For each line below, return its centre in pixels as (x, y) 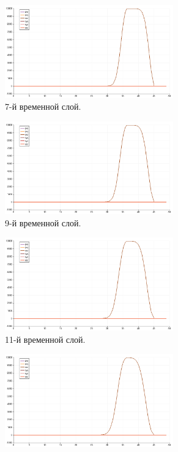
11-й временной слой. (45, 339)
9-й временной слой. (43, 222)
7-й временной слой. (43, 106)
